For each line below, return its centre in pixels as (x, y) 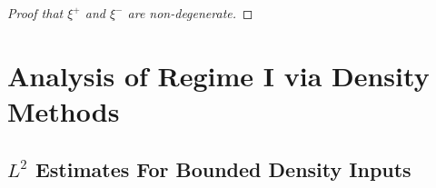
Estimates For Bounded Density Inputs (223, 168)
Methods (64, 110)
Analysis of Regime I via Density (218, 75)
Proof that (35, 13)
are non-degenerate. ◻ (190, 13)
